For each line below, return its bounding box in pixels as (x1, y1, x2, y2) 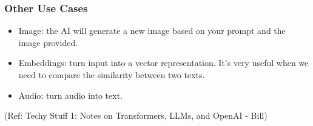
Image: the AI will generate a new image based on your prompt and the (18, 24, 286, 37)
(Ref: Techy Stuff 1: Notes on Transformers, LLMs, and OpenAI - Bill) (4, 109, 268, 122)
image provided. (18, 36, 78, 48)
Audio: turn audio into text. (18, 88, 123, 101)
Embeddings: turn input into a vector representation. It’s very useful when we (18, 56, 309, 69)
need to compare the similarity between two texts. (18, 68, 205, 81)
